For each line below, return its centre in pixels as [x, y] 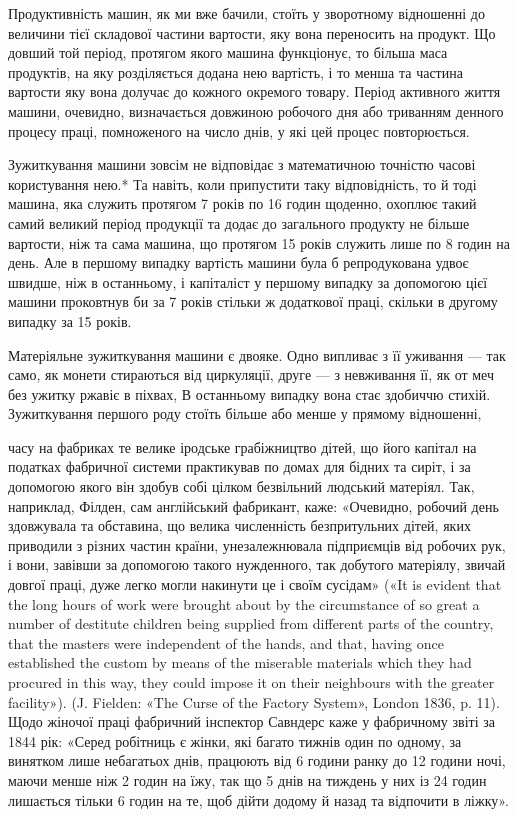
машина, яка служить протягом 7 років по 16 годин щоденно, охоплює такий [242, 203]
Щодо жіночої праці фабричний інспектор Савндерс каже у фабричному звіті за [251, 721]
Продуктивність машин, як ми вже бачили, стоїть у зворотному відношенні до [246, 13]
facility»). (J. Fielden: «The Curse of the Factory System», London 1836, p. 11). [254, 701]
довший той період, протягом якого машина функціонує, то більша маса [228, 52]
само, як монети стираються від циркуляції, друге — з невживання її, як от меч [251, 374]
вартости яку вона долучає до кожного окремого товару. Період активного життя [254, 91]
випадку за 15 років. [70, 320]
